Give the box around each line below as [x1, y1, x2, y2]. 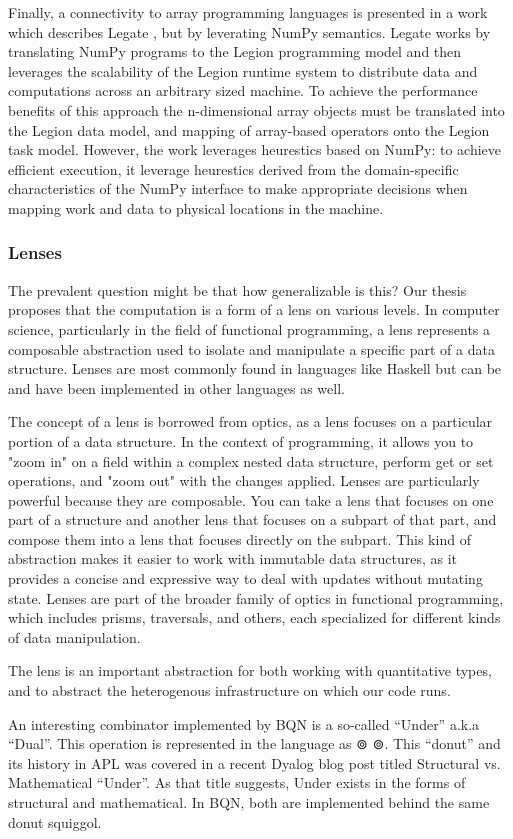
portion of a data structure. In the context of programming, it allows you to [8, 430, 474, 451]
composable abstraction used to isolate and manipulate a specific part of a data [8, 338, 495, 359]
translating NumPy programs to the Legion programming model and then [8, 41, 462, 62]
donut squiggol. [8, 811, 102, 832]
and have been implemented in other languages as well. [8, 377, 345, 398]
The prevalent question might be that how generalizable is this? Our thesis [8, 279, 467, 300]
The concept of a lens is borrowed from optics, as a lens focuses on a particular [8, 411, 493, 432]
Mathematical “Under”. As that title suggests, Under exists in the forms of [8, 772, 466, 793]
